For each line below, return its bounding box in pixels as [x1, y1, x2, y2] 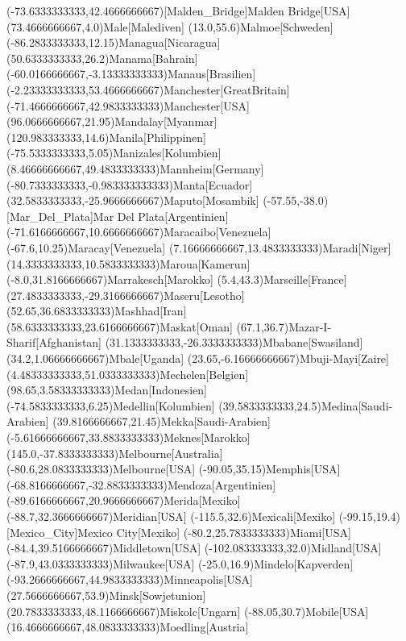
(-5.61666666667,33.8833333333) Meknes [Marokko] [6, 429, 251, 446]
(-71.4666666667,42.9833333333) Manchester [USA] [6, 97, 250, 114]
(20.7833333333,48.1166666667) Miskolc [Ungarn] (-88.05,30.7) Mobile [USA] [6, 602, 369, 619]
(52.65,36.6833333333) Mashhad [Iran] [6, 302, 187, 319]
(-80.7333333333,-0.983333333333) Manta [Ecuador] [6, 176, 253, 193]
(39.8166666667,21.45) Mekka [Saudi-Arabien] [52, 413, 271, 430]
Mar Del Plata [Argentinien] [93, 207, 229, 224]
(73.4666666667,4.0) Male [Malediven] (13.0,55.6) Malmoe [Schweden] [6, 18, 333, 35]
